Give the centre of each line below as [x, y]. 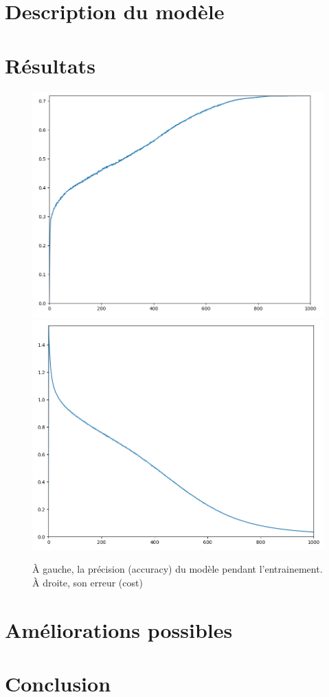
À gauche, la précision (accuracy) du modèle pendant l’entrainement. [178, 569]
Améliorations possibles [119, 629]
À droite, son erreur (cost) [88, 582]
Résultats [50, 65]
